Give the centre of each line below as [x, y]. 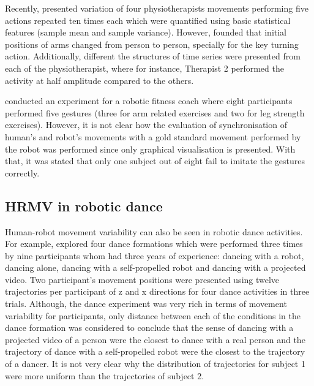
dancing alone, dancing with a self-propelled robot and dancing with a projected [155, 267]
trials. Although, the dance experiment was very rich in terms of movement [146, 304]
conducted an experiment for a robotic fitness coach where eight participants [149, 101]
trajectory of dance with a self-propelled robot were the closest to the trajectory [155, 351]
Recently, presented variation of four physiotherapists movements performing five [157, 8]
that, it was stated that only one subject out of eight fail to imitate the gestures [155, 161]
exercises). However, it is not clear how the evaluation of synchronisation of [146, 125]
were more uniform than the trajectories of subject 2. [105, 375]
